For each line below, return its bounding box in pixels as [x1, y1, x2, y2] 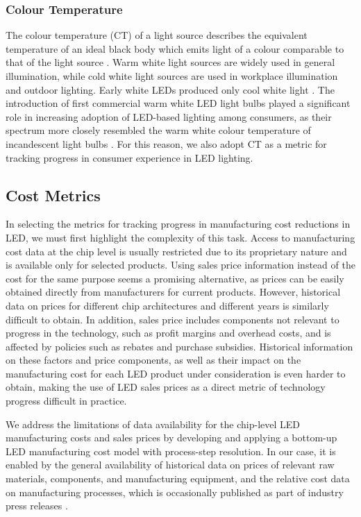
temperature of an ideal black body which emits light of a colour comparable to [6, 41, 344, 56]
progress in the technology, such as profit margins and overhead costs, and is [6, 325, 331, 340]
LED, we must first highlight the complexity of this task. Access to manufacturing [6, 230, 355, 244]
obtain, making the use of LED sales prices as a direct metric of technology [6, 380, 326, 394]
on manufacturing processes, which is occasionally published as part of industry [6, 484, 344, 499]
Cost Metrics [6, 184, 101, 205]
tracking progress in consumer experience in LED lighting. [6, 150, 253, 164]
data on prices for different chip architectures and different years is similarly [6, 298, 329, 312]
